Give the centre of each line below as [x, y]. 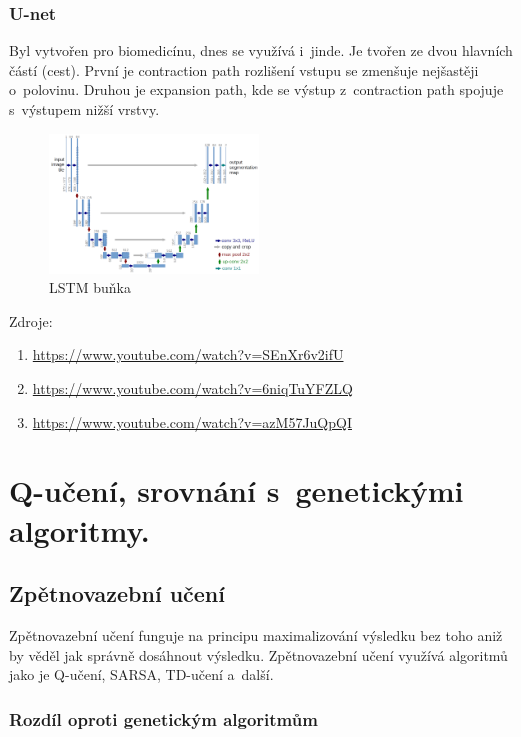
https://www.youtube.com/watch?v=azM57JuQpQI [192, 421]
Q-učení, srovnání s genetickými [236, 490]
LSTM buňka [90, 287]
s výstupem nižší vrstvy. [84, 109]
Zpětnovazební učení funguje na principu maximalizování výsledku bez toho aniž [256, 634]
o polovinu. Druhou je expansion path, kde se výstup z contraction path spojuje [256, 89]
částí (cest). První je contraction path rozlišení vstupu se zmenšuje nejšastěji [244, 69]
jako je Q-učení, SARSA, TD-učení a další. [141, 674]
